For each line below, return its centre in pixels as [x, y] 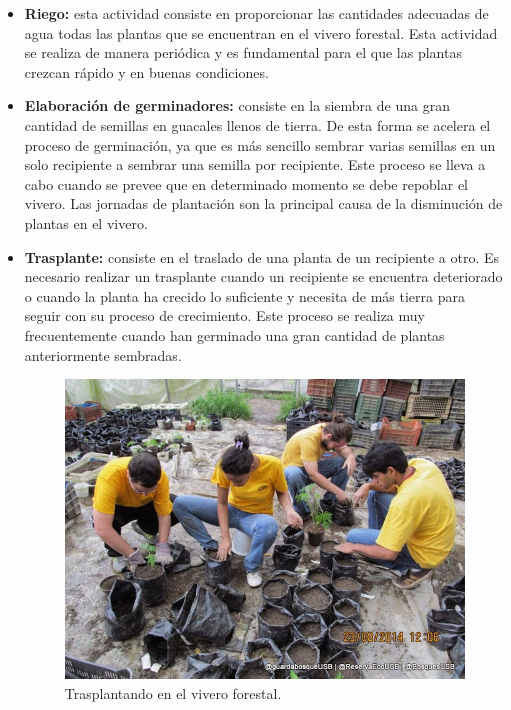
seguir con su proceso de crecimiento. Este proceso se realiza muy [224, 315]
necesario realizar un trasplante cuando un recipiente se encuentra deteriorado [263, 276]
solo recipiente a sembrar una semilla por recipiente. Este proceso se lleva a [255, 164]
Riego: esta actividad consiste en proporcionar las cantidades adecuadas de [256, 13]
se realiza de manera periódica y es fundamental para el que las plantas [243, 52]
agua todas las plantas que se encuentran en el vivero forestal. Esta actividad [261, 32]
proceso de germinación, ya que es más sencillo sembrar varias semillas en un [260, 144]
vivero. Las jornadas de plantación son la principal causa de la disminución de [263, 203]
